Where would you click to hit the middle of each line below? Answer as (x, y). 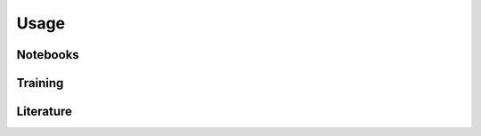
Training (40, 83)
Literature (45, 112)
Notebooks (48, 55)
